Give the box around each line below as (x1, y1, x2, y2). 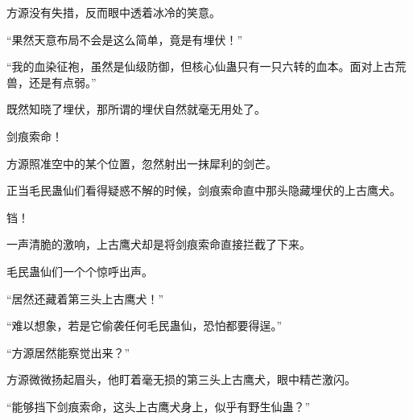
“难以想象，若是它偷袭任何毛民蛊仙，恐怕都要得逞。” (6, 317, 283, 334)
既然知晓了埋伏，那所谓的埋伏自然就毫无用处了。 (6, 101, 266, 117)
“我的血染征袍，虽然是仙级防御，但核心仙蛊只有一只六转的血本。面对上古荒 (6, 58, 407, 75)
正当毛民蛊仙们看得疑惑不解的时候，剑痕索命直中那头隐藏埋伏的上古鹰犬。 (6, 182, 401, 199)
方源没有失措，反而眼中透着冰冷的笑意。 (6, 4, 221, 20)
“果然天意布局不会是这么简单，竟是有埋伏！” (6, 31, 243, 47)
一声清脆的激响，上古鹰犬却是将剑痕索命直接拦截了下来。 (6, 236, 311, 253)
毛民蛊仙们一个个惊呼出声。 (6, 262, 153, 279)
